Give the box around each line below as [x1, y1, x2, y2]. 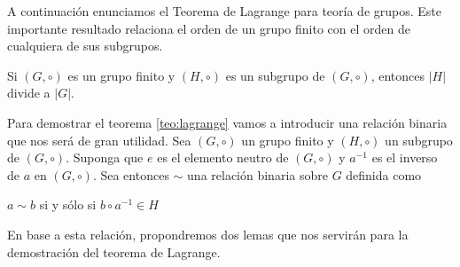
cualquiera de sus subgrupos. [7, 36, 163, 55]
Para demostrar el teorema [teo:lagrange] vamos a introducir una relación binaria [7, 113, 448, 131]
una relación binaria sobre [187, 165, 328, 184]
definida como [346, 165, 422, 184]
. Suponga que [66, 148, 144, 167]
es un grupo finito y [67, 66, 175, 84]
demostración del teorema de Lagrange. [7, 242, 221, 261]
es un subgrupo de [225, 66, 325, 84]
